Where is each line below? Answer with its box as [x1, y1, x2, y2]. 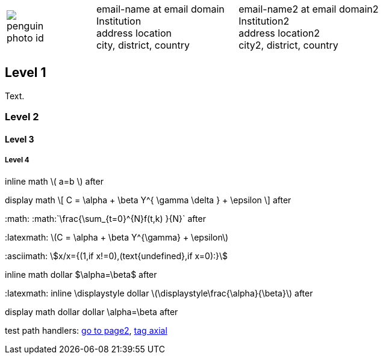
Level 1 [5, 65, 46, 81]
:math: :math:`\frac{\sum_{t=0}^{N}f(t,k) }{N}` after [5, 213, 206, 224]
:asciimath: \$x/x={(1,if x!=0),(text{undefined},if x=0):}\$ [5, 250, 228, 261]
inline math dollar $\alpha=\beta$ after [5, 269, 157, 280]
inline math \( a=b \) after [5, 176, 104, 186]
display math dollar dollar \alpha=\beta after [5, 306, 178, 317]
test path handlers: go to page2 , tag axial [5, 325, 167, 336]
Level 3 [5, 133, 34, 144]
